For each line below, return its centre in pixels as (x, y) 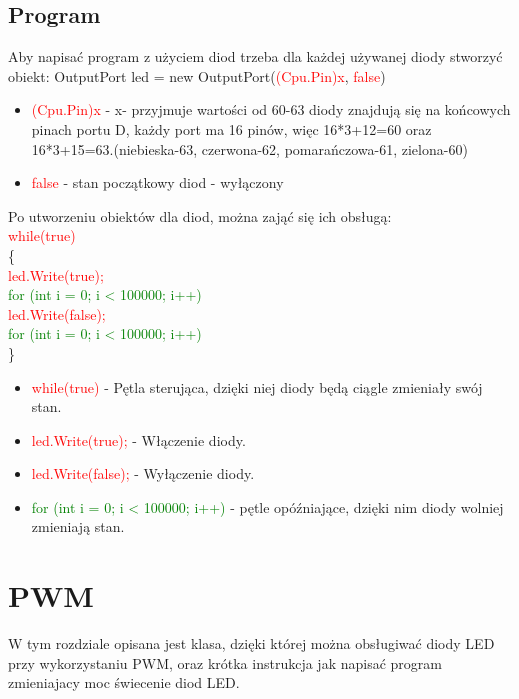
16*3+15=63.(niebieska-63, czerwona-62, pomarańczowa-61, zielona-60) (249, 148)
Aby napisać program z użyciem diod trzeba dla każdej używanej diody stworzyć (255, 56)
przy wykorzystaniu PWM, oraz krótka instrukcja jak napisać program (225, 662)
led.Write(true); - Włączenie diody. (138, 439)
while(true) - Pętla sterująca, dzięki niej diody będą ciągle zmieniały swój (257, 386)
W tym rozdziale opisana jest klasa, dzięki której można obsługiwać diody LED (251, 643)
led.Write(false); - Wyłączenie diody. (143, 473)
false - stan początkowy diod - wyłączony (157, 182)
